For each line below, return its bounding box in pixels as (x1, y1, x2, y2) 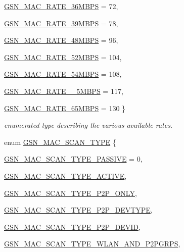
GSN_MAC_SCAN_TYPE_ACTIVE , (4, 170, 127, 181)
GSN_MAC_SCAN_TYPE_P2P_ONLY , (4, 187, 137, 198)
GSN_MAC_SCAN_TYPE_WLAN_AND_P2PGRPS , (4, 238, 180, 249)
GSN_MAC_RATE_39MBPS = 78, (4, 18, 118, 28)
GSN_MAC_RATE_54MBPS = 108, (4, 69, 122, 79)
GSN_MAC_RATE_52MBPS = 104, (4, 52, 122, 62)
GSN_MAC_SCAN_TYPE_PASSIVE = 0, (4, 154, 143, 164)
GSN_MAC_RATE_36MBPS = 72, (4, 1, 118, 11)
